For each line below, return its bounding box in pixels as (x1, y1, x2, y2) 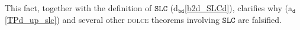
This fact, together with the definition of (5, 2, 152, 14)
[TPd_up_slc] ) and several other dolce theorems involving (5, 13, 220, 25)
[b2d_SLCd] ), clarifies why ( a (184, 2, 292, 14)
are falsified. (238, 13, 282, 25)
